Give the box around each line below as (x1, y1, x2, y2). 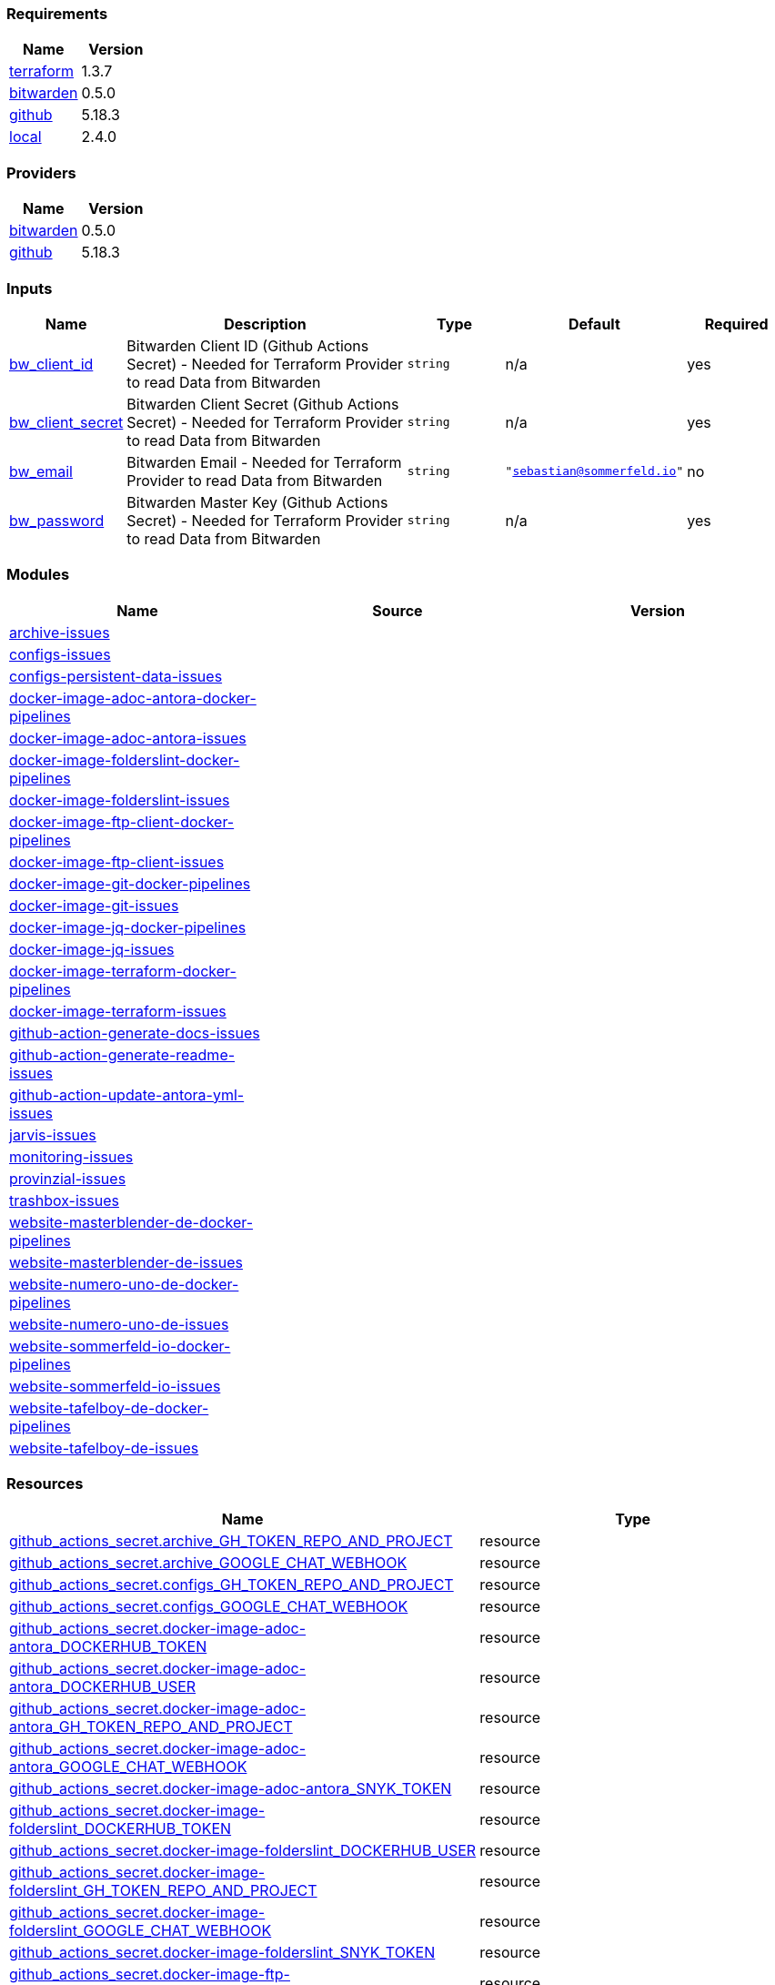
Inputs (6, 279, 53, 298)
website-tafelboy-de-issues (9, 1438, 199, 1457)
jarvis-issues (9, 1125, 96, 1144)
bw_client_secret (9, 412, 124, 431)
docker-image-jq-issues (9, 939, 175, 958)
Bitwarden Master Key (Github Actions (126, 492, 388, 511)
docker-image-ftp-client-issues (9, 852, 225, 871)
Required (704, 314, 769, 333)
